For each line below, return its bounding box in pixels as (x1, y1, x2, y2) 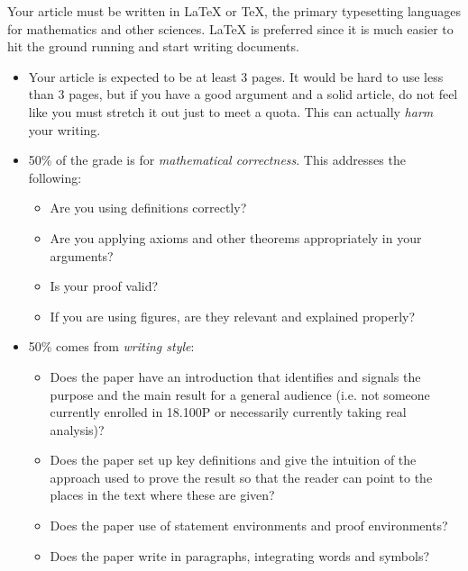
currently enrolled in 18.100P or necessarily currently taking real (50, 403, 407, 421)
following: (28, 168, 82, 186)
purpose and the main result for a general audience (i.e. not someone (50, 385, 430, 403)
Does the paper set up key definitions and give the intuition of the (50, 450, 417, 469)
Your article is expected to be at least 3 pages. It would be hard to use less (28, 67, 444, 86)
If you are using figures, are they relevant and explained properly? (50, 306, 416, 325)
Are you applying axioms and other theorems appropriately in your (50, 228, 422, 247)
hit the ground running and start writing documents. (7, 37, 299, 56)
